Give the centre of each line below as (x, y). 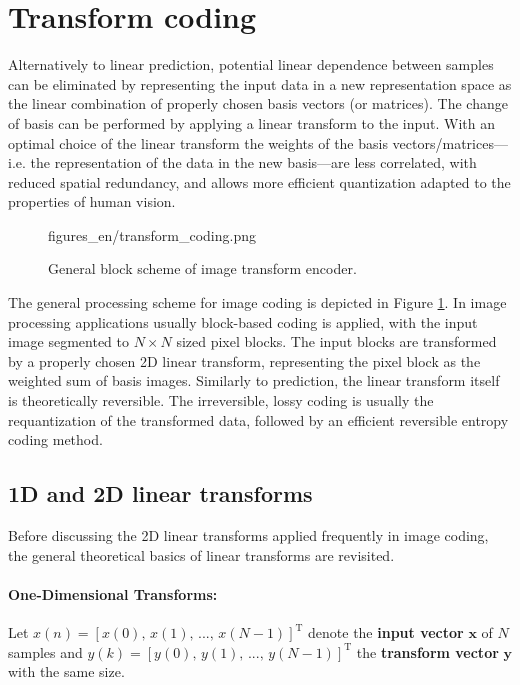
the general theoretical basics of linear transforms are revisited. (201, 554)
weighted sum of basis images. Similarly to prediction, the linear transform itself (254, 380)
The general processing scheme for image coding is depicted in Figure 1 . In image (257, 302)
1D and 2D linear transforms (160, 493)
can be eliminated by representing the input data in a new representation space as (260, 83)
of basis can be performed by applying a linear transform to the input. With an (251, 122)
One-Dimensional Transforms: (113, 593)
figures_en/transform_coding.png (152, 234)
